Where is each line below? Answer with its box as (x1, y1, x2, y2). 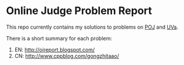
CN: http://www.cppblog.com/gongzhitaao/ (14, 52, 119, 59)
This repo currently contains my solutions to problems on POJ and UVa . (6, 23, 179, 30)
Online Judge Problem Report (6, 4, 152, 18)
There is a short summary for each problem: (6, 35, 112, 42)
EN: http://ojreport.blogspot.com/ (14, 46, 95, 53)
